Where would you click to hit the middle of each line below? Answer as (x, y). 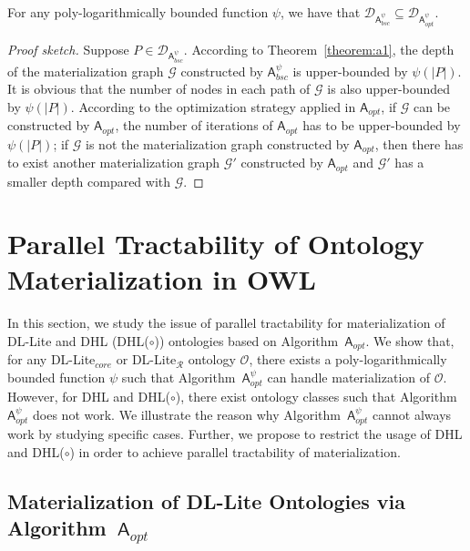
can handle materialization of (348, 378)
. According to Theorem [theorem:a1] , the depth (319, 49)
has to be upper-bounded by (382, 125)
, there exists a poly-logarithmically (348, 359)
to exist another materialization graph (114, 163)
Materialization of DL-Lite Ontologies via (207, 501)
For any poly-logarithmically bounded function (138, 12)
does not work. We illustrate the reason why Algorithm (187, 415)
